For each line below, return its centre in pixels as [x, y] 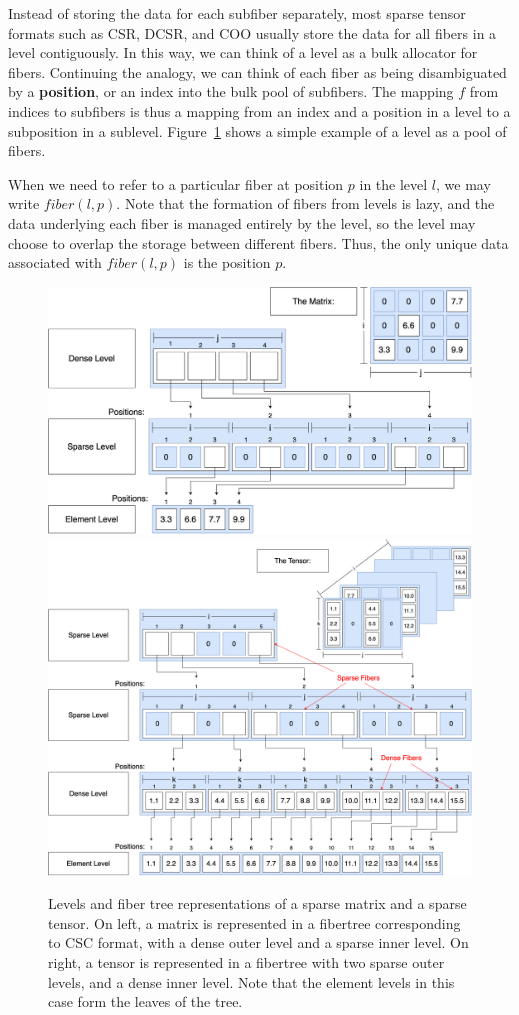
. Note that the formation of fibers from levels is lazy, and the [305, 203]
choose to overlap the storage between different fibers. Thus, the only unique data [258, 242]
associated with [55, 262]
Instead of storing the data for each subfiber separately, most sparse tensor [237, 13]
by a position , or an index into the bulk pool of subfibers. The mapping [231, 91]
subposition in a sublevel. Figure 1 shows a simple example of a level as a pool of [257, 130]
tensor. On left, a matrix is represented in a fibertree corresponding [254, 922]
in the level [393, 183]
